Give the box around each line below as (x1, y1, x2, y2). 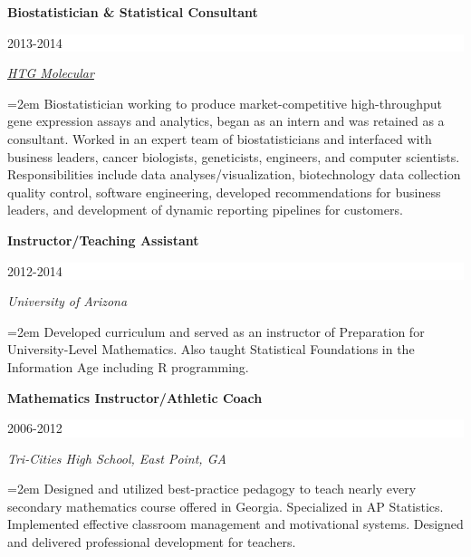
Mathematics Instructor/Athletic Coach (7, 388, 263, 407)
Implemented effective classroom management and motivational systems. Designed (7, 514, 464, 533)
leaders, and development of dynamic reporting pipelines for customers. (7, 200, 403, 219)
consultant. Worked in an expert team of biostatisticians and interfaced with (7, 129, 432, 148)
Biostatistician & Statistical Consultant (7, 3, 258, 21)
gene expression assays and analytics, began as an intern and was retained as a (7, 111, 445, 130)
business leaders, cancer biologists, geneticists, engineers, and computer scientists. (7, 147, 460, 166)
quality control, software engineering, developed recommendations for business (7, 182, 441, 201)
